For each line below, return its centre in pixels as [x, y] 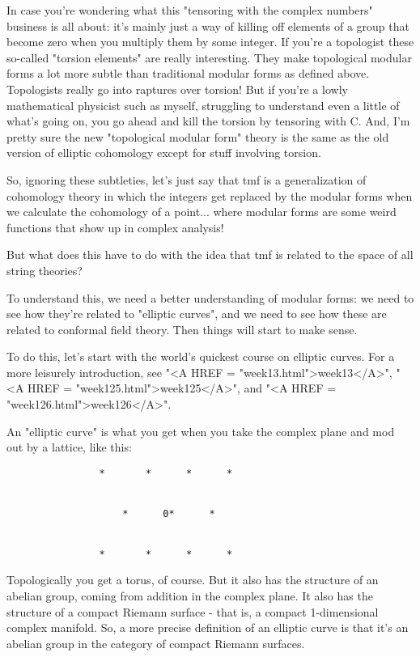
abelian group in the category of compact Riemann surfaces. [156, 643]
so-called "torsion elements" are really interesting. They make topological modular [209, 57]
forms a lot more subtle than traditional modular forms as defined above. [188, 73]
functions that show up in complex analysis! [115, 227]
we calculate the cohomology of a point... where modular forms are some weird [202, 212]
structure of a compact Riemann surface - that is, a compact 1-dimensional [193, 611]
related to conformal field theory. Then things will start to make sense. [182, 329]
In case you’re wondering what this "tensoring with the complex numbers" [190, 10]
